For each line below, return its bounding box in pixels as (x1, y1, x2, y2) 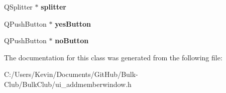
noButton (55, 35, 89, 46)
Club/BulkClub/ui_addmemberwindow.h (4, 78, 132, 89)
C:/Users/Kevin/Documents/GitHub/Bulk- (4, 69, 138, 79)
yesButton (55, 18, 91, 29)
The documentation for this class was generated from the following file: (4, 52, 222, 62)
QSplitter (4, 2, 33, 12)
